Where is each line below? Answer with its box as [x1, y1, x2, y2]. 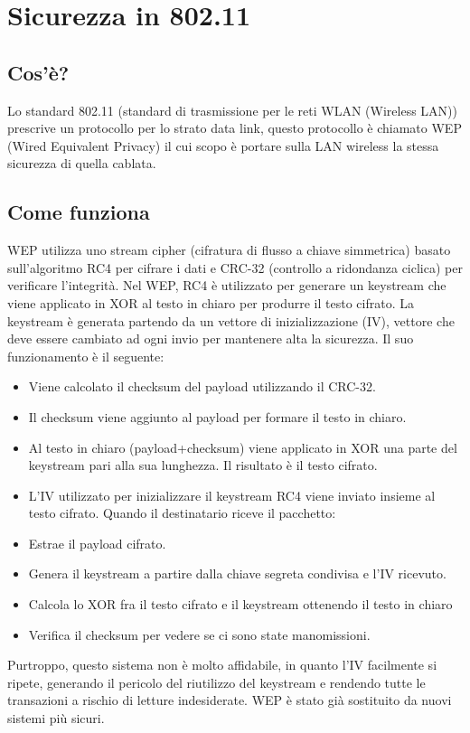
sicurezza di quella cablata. [7, 154, 156, 173]
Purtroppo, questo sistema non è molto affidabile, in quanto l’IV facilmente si [7, 655, 437, 674]
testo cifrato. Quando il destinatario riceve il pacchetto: [28, 503, 336, 522]
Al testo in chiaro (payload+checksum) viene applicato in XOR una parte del [28, 437, 457, 456]
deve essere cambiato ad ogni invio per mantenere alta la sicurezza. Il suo [7, 329, 414, 348]
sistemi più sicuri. [7, 709, 105, 728]
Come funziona [7, 198, 150, 226]
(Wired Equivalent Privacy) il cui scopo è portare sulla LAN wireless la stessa [7, 136, 439, 155]
